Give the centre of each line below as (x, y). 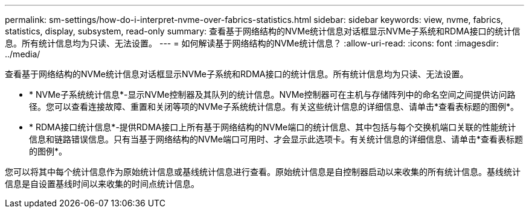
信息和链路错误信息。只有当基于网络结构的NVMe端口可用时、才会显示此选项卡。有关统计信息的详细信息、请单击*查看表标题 (276, 139)
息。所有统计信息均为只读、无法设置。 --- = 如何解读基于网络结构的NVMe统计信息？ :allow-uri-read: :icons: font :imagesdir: (252, 43)
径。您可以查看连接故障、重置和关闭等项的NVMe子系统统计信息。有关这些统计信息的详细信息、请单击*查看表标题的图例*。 (274, 106)
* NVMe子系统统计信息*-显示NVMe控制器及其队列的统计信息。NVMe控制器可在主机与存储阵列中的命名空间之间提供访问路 (272, 94)
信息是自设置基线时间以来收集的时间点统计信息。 (102, 184)
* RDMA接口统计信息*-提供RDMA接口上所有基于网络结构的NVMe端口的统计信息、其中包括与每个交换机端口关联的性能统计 (273, 127)
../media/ (23, 54)
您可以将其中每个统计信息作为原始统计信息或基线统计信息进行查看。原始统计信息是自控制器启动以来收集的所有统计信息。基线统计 (263, 172)
